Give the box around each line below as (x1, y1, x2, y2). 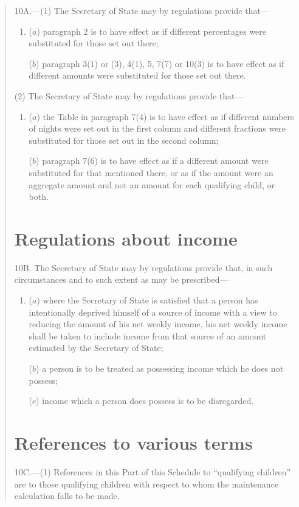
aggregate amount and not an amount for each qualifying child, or (29, 178, 275, 191)
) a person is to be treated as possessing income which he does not (36, 362, 284, 374)
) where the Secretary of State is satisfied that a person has (36, 294, 258, 307)
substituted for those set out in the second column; (29, 133, 219, 146)
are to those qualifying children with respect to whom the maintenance (14, 477, 279, 490)
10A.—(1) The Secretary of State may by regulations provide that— (14, 4, 269, 16)
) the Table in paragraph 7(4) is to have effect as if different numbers (36, 110, 294, 122)
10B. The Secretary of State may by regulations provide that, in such (14, 261, 273, 274)
